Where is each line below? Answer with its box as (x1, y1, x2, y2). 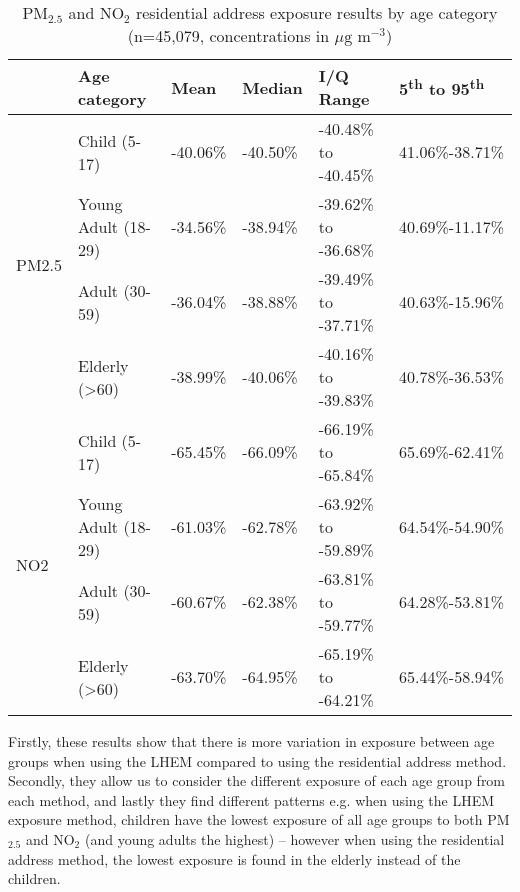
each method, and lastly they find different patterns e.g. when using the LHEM (8, 789, 495, 810)
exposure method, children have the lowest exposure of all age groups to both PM (8, 809, 510, 830)
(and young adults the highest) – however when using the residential (84, 828, 505, 849)
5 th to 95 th (399, 73, 485, 101)
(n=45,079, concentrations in (127, 24, 330, 47)
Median (242, 75, 303, 99)
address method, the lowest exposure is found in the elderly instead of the (8, 848, 461, 869)
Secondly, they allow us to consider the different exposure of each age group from (8, 770, 506, 791)
